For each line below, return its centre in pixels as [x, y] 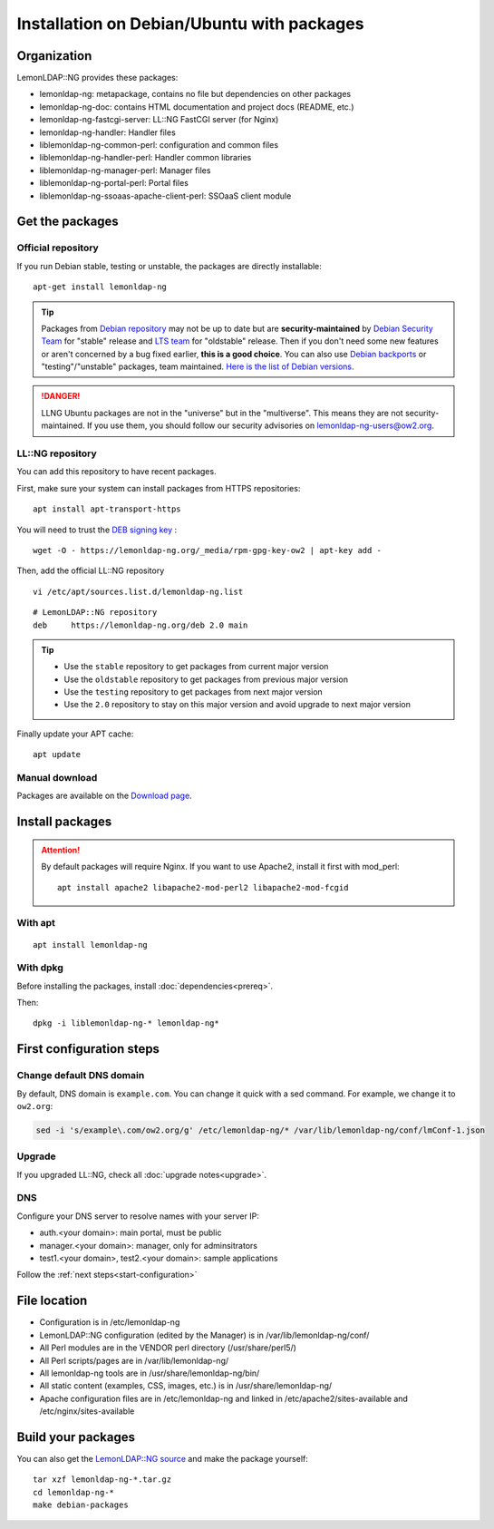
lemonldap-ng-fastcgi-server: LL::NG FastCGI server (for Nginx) [159, 120]
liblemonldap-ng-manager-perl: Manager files [125, 170]
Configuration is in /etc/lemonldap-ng [110, 1322]
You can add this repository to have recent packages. [116, 472]
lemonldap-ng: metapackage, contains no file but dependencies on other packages [195, 94]
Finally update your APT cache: [75, 734]
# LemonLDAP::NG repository [95, 613]
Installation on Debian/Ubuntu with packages [190, 24]
